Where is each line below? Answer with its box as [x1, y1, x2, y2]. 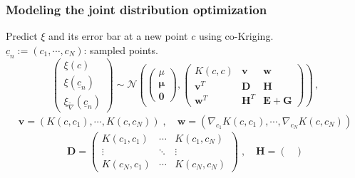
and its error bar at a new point [48, 28, 188, 43]
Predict [6, 28, 38, 43]
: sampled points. [83, 42, 158, 57]
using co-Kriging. [198, 28, 274, 43]
